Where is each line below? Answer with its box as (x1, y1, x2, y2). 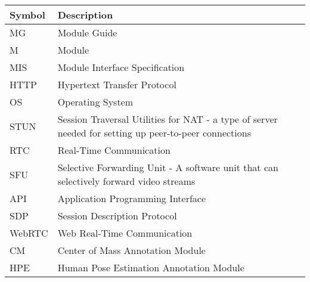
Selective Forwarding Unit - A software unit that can (57, 160, 278, 174)
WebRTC (10, 226, 48, 240)
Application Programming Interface (57, 191, 206, 205)
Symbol (10, 8, 45, 21)
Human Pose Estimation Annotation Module (57, 261, 244, 274)
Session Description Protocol (57, 209, 177, 222)
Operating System (57, 95, 134, 109)
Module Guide (57, 26, 117, 39)
